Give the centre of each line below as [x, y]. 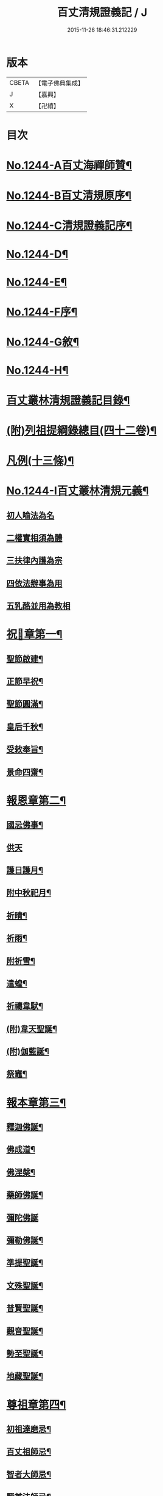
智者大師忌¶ [29, 1474]
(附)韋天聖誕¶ [32, 1029]
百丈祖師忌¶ [29, 1452]
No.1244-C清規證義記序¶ [69, 226]
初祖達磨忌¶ [29, 1429]
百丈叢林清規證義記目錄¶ [68, 400]
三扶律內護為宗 [34, 561]
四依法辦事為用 [34, 583]
